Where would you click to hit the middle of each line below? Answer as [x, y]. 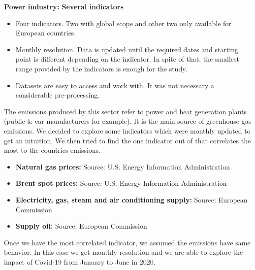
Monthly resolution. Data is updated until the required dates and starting [127, 49]
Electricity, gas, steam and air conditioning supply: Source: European [131, 199]
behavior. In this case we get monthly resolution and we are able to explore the [124, 252]
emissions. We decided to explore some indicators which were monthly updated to [127, 130]
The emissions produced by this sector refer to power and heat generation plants [126, 111]
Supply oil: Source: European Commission [81, 226]
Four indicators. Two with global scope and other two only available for [123, 23]
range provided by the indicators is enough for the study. [101, 68]
